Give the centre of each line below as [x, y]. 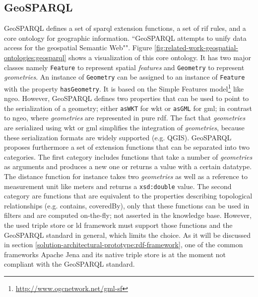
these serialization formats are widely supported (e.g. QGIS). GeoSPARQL [118, 137]
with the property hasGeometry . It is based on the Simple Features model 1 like [124, 88]
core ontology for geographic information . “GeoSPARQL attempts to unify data [125, 38]
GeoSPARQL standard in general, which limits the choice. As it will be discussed [128, 235]
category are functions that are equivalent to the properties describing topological [128, 196]
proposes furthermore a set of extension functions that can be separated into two [127, 147]
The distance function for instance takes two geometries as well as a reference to [126, 176]
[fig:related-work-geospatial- [196, 48]
